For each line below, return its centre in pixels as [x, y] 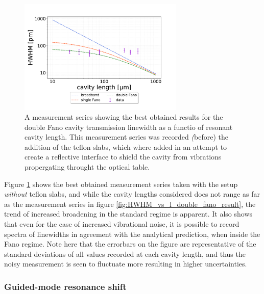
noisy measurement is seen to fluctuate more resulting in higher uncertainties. [126, 264]
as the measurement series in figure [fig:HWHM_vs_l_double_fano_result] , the [130, 204]
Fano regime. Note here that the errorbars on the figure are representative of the [130, 244]
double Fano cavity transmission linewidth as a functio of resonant [129, 127]
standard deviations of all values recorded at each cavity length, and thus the [125, 253]
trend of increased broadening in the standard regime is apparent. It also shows [128, 214]
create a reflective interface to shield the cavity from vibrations [123, 157]
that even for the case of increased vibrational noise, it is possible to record [122, 224]
